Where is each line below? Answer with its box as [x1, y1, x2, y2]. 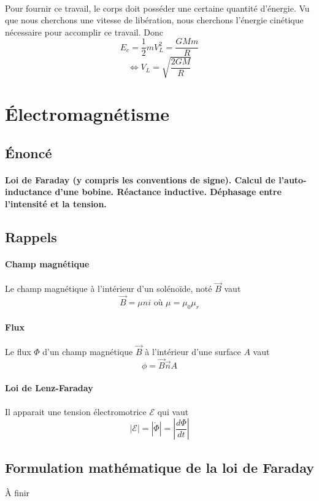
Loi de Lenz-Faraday [5, 381, 93, 394]
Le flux [5, 345, 31, 358]
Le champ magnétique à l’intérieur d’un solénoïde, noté [5, 282, 212, 295]
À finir [5, 486, 30, 499]
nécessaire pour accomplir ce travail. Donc [5, 25, 163, 38]
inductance [5, 185, 52, 198]
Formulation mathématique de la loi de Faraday [5, 457, 314, 476]
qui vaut [157, 405, 189, 418]
